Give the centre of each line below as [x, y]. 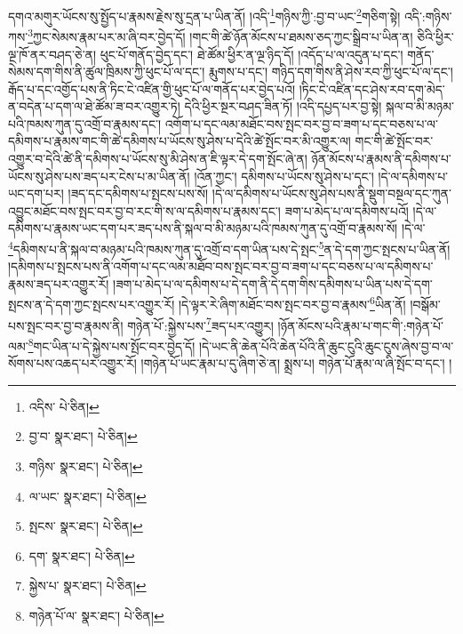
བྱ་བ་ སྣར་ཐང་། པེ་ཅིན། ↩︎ [83, 436]
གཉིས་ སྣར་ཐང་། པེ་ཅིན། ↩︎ [86, 466]
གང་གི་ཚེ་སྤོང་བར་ [394, 141]
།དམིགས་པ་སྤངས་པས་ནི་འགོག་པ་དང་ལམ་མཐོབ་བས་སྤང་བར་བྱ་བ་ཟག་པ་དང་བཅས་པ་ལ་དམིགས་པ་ [221, 266]
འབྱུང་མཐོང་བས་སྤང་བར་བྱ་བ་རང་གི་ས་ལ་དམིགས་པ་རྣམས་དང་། [144, 210]
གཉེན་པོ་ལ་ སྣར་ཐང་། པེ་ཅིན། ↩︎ [96, 615]
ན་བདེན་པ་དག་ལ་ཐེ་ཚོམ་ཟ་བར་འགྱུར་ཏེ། [94, 106]
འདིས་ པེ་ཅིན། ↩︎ [64, 406]
